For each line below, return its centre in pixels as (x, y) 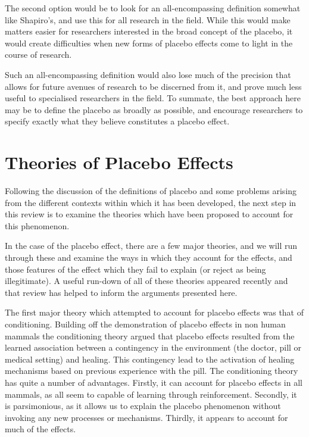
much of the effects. (40, 429)
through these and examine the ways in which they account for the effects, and (149, 257)
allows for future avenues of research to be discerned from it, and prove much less (153, 86)
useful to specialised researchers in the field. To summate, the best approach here (153, 98)
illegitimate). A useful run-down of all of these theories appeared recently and (146, 281)
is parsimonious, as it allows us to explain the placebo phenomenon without (143, 406)
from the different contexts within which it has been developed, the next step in (151, 202)
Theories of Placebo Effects (119, 162)
